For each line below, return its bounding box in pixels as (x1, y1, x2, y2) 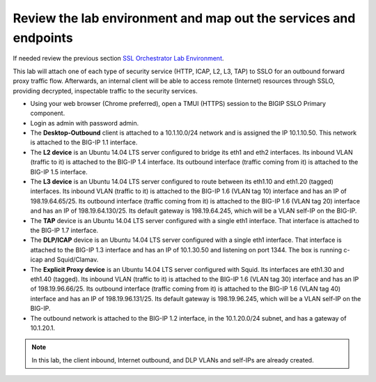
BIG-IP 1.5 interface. (30, 167, 88, 176)
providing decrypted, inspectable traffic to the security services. (13, 86, 198, 95)
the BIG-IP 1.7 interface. (30, 226, 99, 234)
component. (30, 109, 65, 118)
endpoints (13, 30, 73, 45)
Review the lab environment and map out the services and (13, 10, 356, 26)
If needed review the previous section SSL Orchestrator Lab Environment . (13, 54, 224, 63)
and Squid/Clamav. (44, 255, 99, 264)
